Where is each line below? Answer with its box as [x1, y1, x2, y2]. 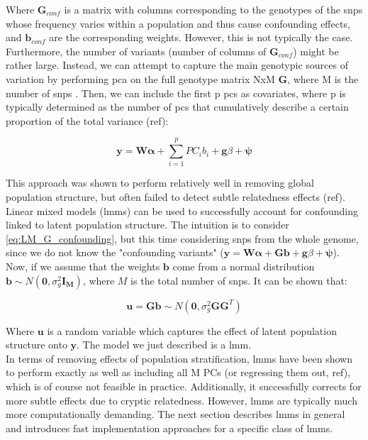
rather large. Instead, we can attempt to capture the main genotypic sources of [6, 57, 348, 72]
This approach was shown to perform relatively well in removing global [6, 175, 314, 190]
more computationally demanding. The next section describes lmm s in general [6, 407, 345, 422]
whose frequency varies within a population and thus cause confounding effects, [6, 16, 350, 31]
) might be [293, 43, 339, 58]
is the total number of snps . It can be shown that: [130, 273, 347, 287]
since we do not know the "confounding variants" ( [6, 245, 224, 260]
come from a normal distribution [172, 259, 315, 274]
